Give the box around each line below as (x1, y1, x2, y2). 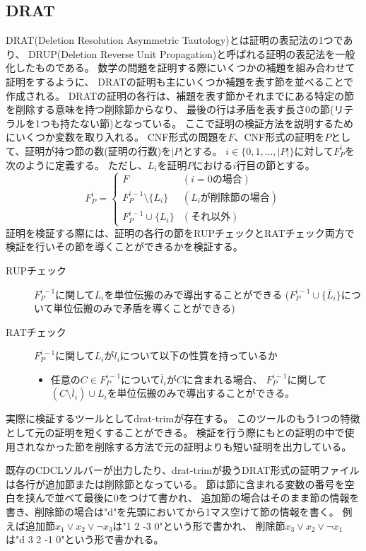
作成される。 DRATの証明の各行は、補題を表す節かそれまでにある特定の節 (6, 88, 355, 103)
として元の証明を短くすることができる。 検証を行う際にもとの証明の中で (6, 425, 345, 440)
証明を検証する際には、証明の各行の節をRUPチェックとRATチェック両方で (6, 225, 355, 240)
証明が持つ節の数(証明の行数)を (25, 143, 172, 158)
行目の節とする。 (236, 157, 315, 172)
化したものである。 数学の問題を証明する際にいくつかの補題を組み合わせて (6, 60, 355, 75)
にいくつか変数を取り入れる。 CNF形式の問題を (6, 129, 228, 144)
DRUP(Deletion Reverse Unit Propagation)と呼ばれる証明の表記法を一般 (28, 46, 355, 61)
